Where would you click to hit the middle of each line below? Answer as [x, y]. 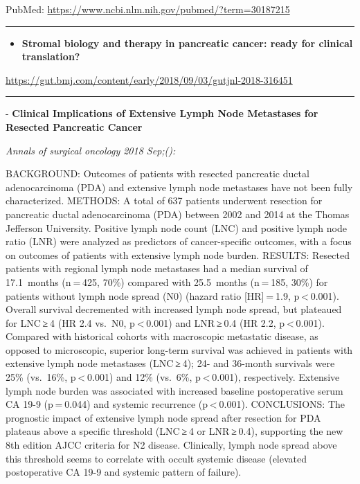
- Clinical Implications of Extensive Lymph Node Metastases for [162, 113]
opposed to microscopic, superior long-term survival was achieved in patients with [179, 349]
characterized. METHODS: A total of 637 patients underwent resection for [164, 200]
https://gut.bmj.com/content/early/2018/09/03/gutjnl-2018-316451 [149, 79]
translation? [51, 56]
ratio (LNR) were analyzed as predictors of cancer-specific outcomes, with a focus [179, 241]
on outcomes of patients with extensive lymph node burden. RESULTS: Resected [178, 254]
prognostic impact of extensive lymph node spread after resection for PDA [163, 417]
